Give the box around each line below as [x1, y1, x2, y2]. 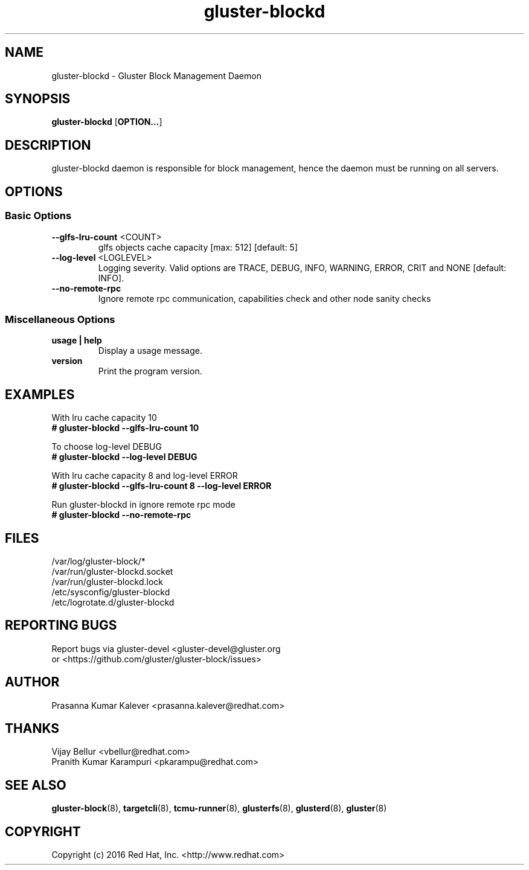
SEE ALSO [5, 777, 66, 793]
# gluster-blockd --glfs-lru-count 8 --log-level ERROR [51, 481, 272, 491]
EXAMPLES [5, 386, 75, 402]
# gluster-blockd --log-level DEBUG [51, 452, 197, 462]
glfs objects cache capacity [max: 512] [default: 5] [98, 241, 298, 252]
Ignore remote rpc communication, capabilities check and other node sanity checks [98, 293, 431, 304]
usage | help [51, 335, 102, 346]
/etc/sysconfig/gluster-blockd [51, 586, 170, 597]
